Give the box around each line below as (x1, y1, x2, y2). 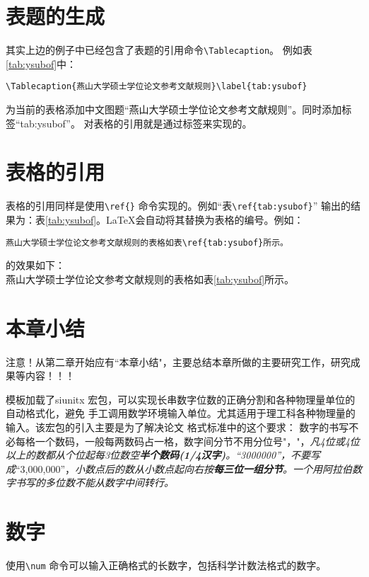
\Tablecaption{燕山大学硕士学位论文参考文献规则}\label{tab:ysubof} (6, 81, 307, 92)
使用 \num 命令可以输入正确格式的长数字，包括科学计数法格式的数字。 (6, 558, 327, 573)
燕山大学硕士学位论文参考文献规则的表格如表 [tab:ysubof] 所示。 (6, 271, 295, 286)
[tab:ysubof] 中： (6, 56, 77, 71)
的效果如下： (6, 258, 65, 273)
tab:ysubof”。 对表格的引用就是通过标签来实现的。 (20, 115, 252, 130)
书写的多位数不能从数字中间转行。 (15, 475, 174, 490)
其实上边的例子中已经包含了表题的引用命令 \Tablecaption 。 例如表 (6, 42, 312, 57)
